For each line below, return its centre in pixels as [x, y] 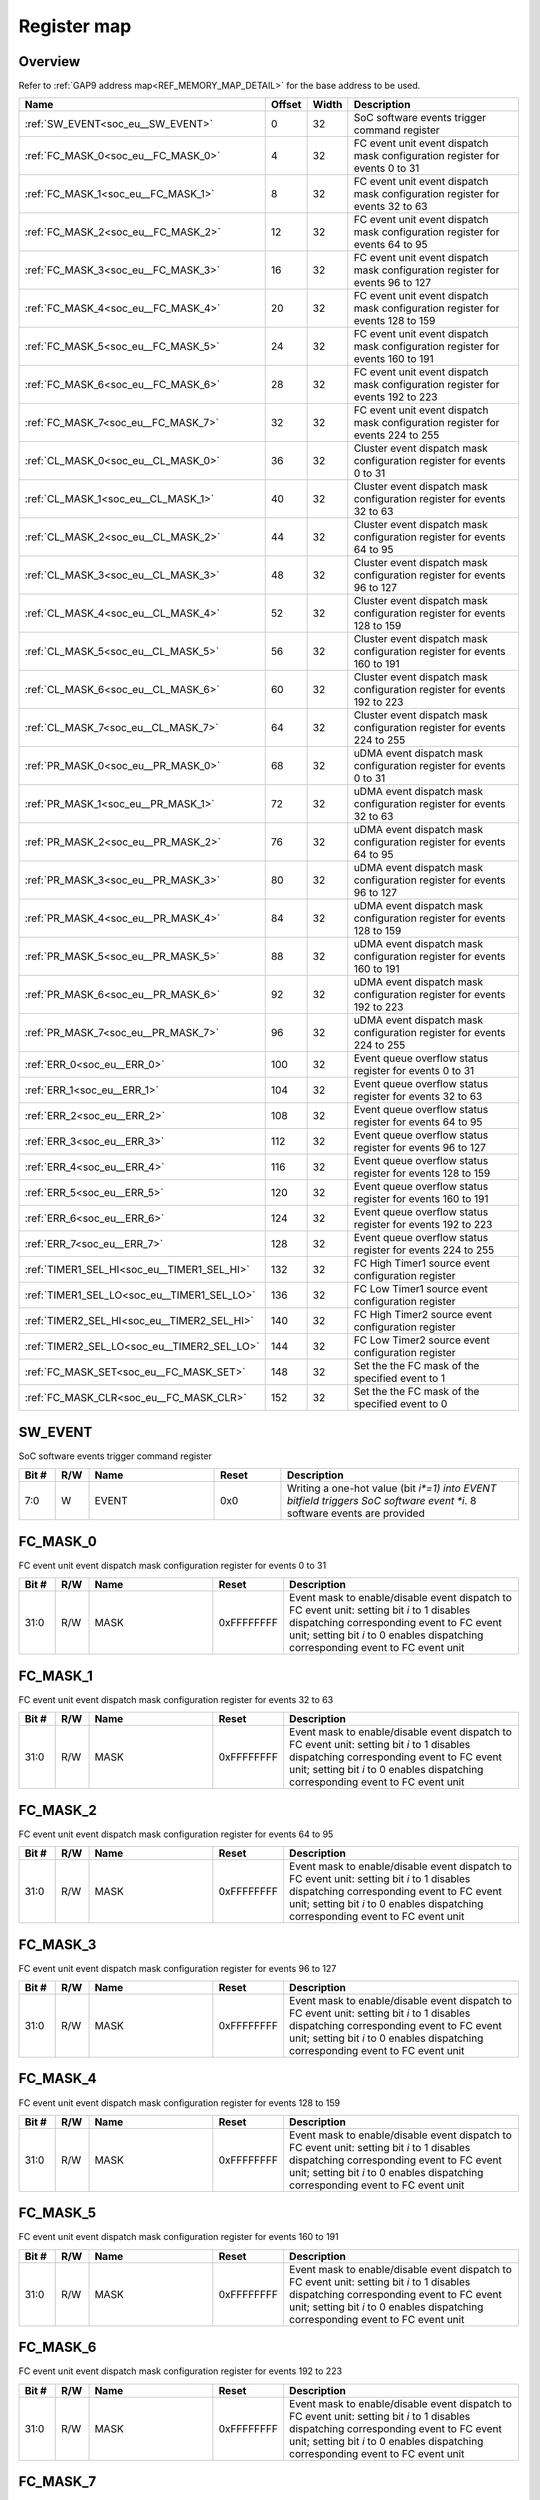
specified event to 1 [399, 1378]
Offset [286, 105]
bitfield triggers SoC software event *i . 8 [381, 1501]
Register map [75, 26]
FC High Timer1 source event [421, 1263]
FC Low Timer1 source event [421, 1289]
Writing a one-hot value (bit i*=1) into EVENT [391, 1488]
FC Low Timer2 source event [421, 1340]
